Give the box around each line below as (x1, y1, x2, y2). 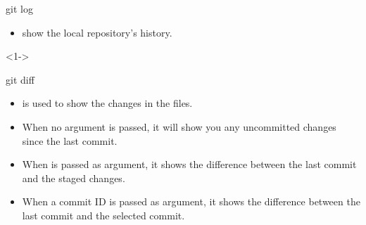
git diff (6, 72, 34, 86)
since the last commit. (22, 133, 118, 148)
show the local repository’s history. (22, 25, 172, 39)
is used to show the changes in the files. (22, 96, 193, 110)
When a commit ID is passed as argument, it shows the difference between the (22, 194, 360, 209)
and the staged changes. (22, 170, 125, 185)
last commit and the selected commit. (22, 207, 185, 222)
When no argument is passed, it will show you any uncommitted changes (22, 119, 336, 134)
